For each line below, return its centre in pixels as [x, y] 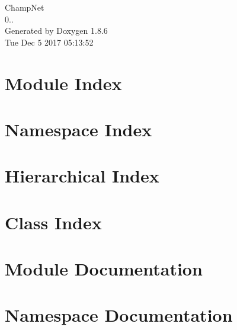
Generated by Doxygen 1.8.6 [56, 31]
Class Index [53, 222]
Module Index [63, 83]
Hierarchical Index [82, 176]
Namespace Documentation [119, 315]
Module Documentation [104, 269]
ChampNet [25, 7]
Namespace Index [79, 129]
